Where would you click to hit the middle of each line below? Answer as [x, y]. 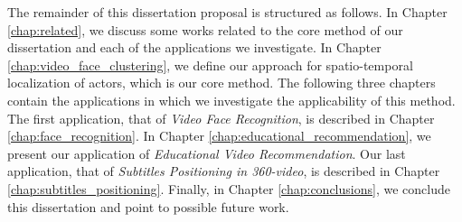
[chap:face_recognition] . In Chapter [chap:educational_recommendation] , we [219, 136]
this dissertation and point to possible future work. [148, 206]
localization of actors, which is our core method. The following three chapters [222, 83]
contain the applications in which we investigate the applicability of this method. [231, 100]
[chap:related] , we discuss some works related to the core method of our [205, 29]
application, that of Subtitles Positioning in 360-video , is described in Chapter [224, 171]
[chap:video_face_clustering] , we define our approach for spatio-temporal [210, 65]
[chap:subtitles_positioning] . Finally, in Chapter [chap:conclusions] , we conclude [229, 188]
